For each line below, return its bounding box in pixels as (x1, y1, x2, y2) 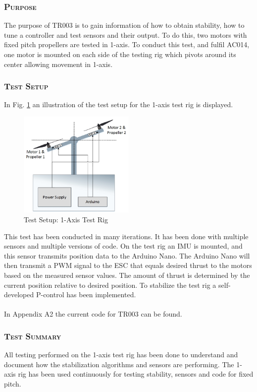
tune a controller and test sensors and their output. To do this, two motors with (4, 29, 247, 40)
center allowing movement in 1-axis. (4, 59, 113, 69)
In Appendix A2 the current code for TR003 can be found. (4, 309, 182, 319)
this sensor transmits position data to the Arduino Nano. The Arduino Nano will (4, 250, 250, 261)
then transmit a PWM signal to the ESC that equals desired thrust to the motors (4, 260, 252, 270)
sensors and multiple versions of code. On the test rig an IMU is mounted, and (4, 241, 243, 251)
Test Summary (4, 329, 61, 342)
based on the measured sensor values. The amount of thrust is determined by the (4, 270, 250, 280)
